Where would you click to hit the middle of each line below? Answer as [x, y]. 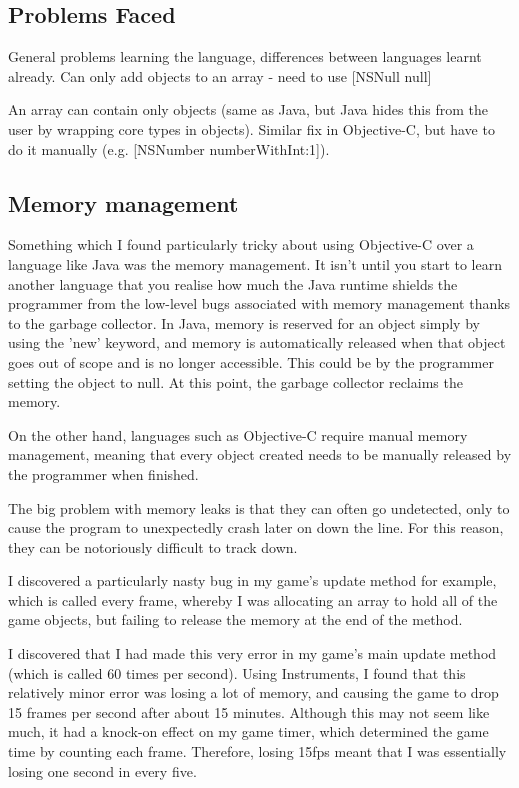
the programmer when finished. [103, 473]
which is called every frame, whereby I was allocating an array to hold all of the [253, 599]
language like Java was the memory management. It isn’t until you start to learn [255, 263]
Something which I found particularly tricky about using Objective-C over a [241, 244]
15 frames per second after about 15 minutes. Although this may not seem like [249, 711]
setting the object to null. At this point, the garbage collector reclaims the [235, 381]
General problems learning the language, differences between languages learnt [245, 56]
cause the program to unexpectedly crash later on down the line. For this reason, [256, 527]
